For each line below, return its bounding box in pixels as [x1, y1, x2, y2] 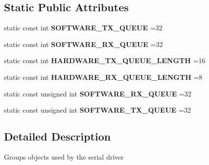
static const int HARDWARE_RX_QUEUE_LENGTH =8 [4, 71, 203, 82]
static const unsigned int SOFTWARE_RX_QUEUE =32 [4, 88, 191, 98]
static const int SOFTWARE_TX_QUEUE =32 [4, 23, 163, 33]
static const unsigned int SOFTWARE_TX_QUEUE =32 [4, 105, 191, 115]
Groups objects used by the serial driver [4, 151, 124, 162]
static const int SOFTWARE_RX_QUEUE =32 [4, 39, 163, 49]
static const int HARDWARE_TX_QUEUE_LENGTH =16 [4, 55, 206, 66]
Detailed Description [4, 129, 111, 144]
